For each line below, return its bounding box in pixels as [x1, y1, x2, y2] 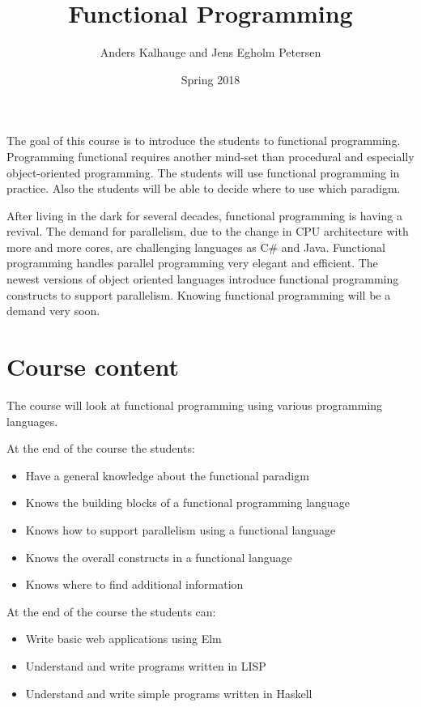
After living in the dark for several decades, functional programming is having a [6, 207, 402, 224]
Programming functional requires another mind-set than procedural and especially [6, 147, 415, 164]
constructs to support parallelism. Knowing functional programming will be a [6, 286, 391, 303]
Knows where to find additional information [25, 576, 244, 593]
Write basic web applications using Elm [25, 630, 222, 647]
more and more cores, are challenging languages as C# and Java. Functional [6, 238, 385, 255]
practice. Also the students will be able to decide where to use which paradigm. [6, 180, 401, 197]
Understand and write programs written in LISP [25, 657, 266, 674]
